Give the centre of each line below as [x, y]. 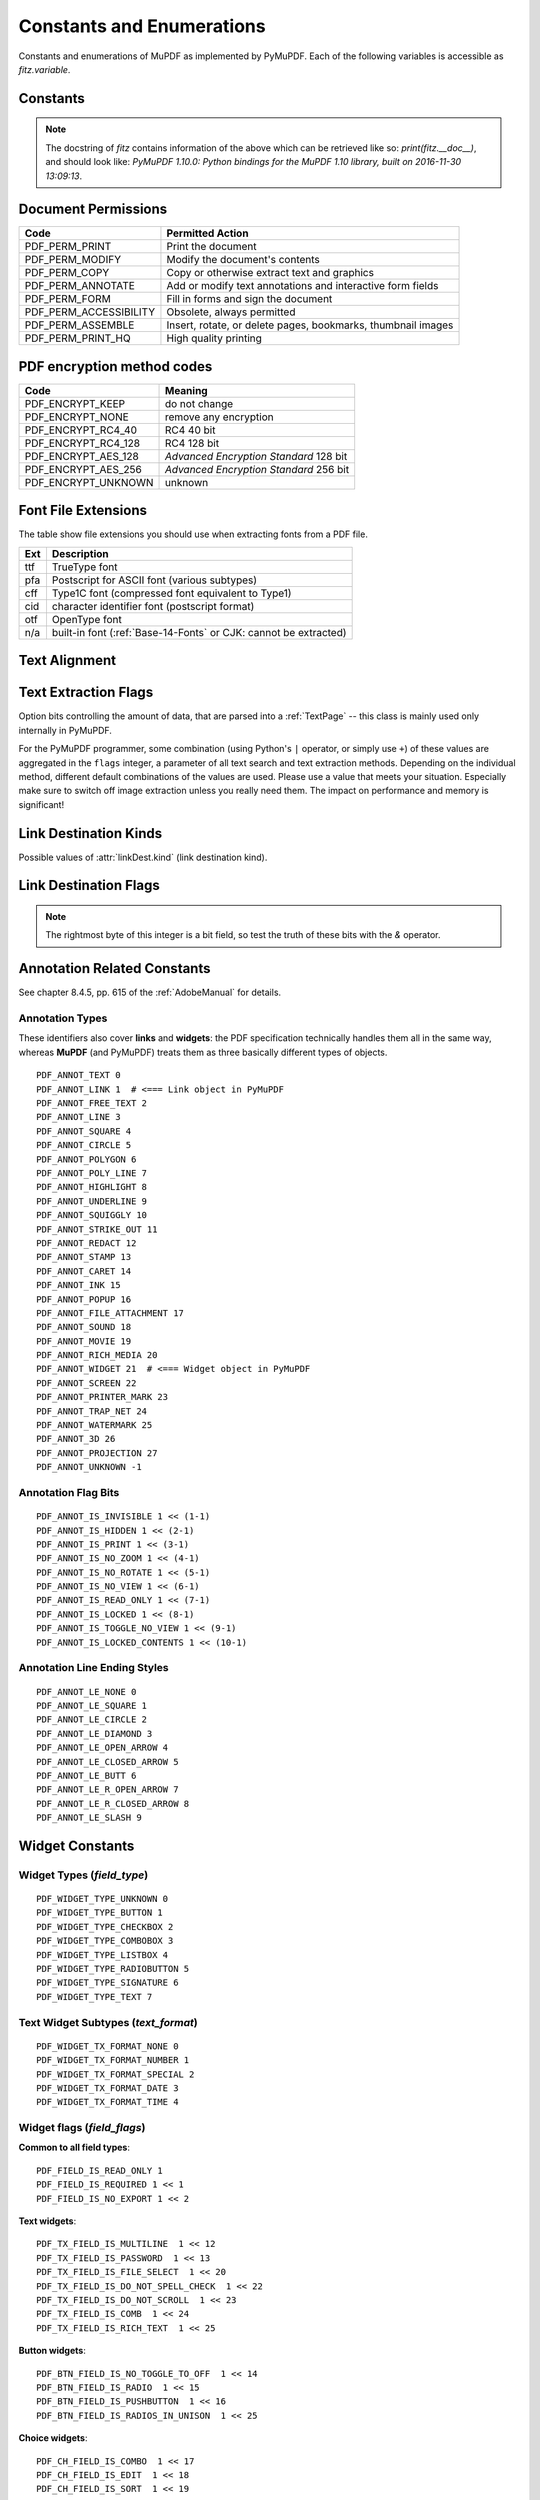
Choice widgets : [53, 2438]
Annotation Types [63, 1018]
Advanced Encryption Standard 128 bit [256, 456]
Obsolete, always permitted [231, 312]
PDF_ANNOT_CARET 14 [84, 1271]
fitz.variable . [44, 69]
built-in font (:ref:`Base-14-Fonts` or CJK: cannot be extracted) [199, 632]
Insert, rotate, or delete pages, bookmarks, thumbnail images [310, 325]
